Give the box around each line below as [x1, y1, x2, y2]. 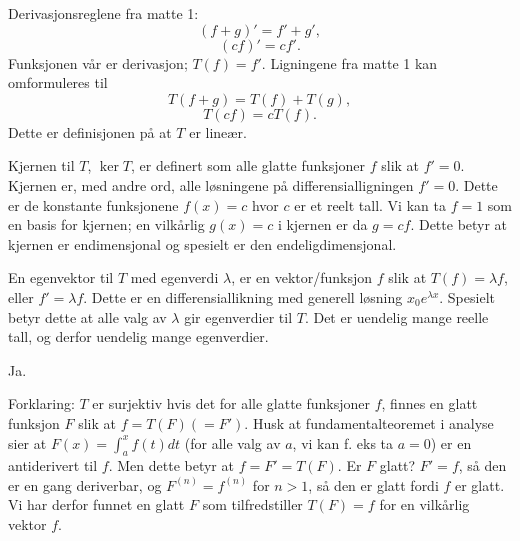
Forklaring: [8, 393, 75, 414]
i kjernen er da [277, 214, 368, 235]
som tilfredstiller [202, 494, 303, 515]
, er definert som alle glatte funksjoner [131, 155, 366, 176]
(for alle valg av [184, 432, 281, 453]
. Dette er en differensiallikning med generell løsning [83, 286, 403, 307]
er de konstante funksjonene [8, 194, 179, 215]
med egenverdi [130, 267, 219, 288]
